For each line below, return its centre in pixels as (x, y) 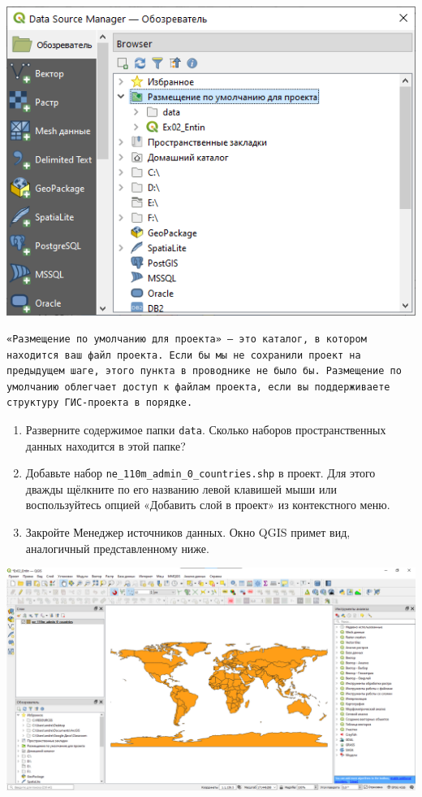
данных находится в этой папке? (105, 445)
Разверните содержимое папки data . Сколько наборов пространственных (206, 429)
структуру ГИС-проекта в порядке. (100, 403)
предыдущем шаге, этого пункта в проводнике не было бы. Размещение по (204, 371)
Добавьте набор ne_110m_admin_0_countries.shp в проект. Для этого (200, 473)
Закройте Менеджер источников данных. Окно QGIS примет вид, (188, 531)
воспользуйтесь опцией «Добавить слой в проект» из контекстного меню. (208, 505)
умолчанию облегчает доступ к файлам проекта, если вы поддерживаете (198, 387)
